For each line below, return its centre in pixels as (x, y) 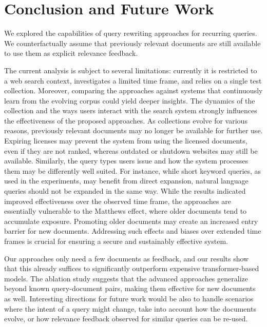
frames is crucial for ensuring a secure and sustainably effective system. (116, 241)
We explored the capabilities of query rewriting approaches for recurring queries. (131, 33)
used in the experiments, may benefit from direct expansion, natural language (126, 181)
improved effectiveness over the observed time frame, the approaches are (118, 201)
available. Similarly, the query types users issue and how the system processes (126, 161)
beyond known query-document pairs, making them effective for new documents (130, 288)
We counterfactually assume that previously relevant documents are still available (132, 43)
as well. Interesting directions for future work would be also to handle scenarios (129, 298)
